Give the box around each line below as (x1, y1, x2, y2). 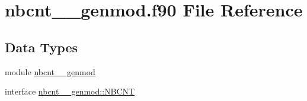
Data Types (5, 38, 78, 56)
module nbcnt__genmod (5, 65, 95, 78)
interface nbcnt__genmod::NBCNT (5, 85, 135, 97)
